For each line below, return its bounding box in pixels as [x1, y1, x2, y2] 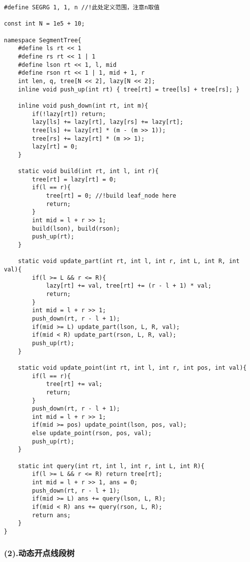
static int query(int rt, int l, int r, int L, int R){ [18, 462, 205, 470]
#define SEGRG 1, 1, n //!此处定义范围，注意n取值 [4, 4, 160, 11]
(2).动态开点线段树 [4, 546, 75, 559]
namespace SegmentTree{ [4, 36, 82, 44]
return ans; [32, 511, 71, 519]
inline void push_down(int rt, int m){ [18, 102, 148, 109]
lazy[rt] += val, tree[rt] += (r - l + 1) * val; [46, 282, 212, 290]
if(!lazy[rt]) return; [32, 110, 106, 118]
